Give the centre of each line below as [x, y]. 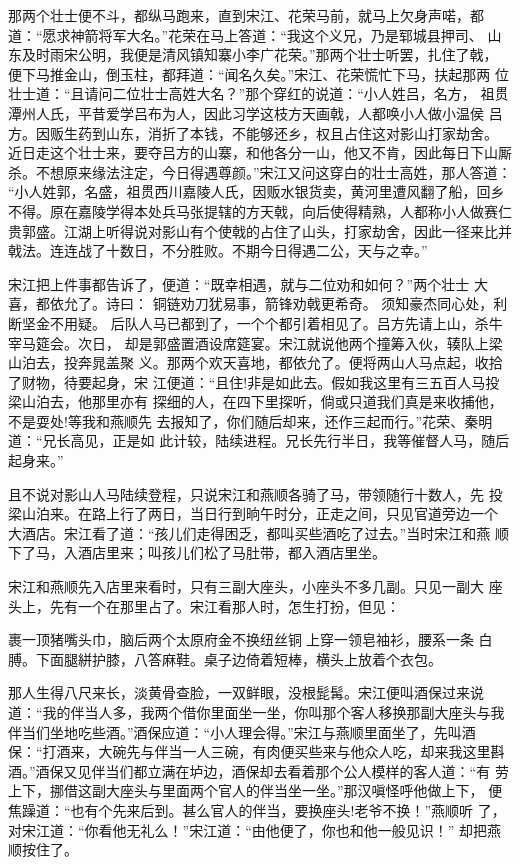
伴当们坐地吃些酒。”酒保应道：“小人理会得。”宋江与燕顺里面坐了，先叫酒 [242, 731]
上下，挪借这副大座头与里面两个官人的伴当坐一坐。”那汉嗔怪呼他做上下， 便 [255, 790]
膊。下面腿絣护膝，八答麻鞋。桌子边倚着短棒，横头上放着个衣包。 [225, 658]
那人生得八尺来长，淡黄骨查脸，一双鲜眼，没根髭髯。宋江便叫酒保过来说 [246, 692]
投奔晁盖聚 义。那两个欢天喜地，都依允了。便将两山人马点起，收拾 [283, 362]
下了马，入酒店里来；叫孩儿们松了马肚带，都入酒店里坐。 [197, 552]
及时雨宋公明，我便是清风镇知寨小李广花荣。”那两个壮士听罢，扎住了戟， [259, 54]
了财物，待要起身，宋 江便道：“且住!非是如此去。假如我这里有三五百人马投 [254, 381]
